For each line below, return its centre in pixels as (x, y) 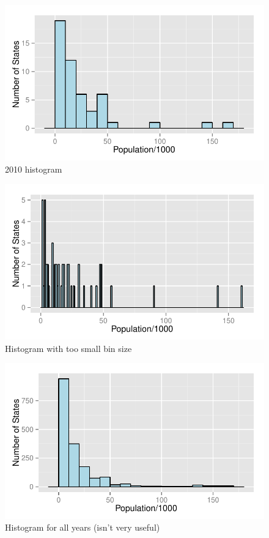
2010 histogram (34, 169)
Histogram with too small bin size (68, 348)
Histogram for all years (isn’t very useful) (83, 527)
